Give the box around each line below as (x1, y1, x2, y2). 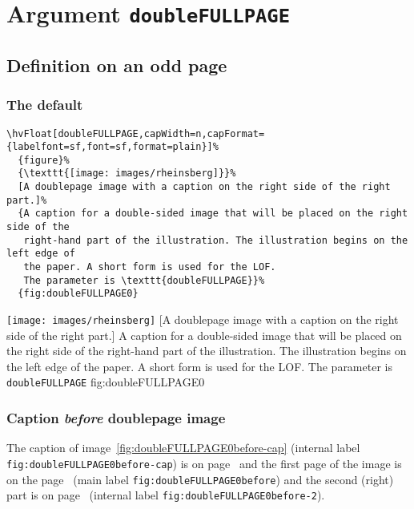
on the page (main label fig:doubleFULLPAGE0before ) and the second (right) (6, 471, 394, 487)
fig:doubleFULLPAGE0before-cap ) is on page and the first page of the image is (6, 454, 402, 471)
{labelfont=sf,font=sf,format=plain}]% (6, 141, 219, 153)
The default (6, 95, 83, 115)
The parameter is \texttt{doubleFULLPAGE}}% (23, 274, 265, 286)
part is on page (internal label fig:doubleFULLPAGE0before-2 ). (6, 487, 325, 503)
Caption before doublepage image (6, 408, 226, 428)
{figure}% (18, 154, 70, 166)
